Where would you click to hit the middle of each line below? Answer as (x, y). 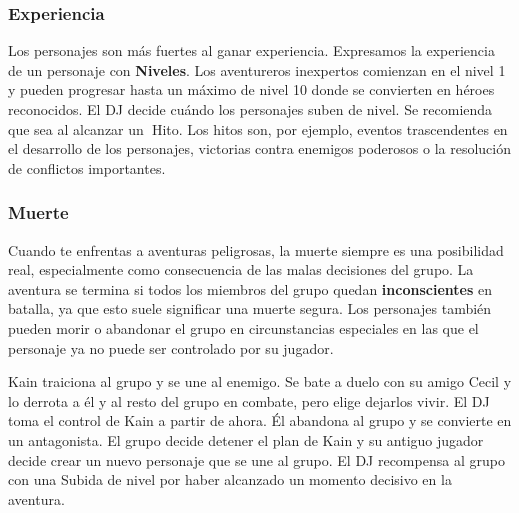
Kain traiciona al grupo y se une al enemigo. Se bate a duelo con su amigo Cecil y (260, 381)
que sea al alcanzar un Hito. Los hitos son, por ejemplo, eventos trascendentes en (258, 128)
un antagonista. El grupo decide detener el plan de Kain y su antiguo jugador (246, 439)
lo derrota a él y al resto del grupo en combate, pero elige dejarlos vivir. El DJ (249, 400)
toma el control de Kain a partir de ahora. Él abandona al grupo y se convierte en (260, 420)
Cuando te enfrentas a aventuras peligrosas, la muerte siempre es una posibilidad (256, 249)
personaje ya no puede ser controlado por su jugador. (171, 347)
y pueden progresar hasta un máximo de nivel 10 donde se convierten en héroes (251, 89)
